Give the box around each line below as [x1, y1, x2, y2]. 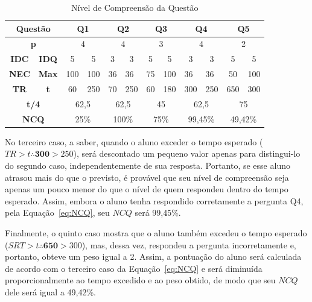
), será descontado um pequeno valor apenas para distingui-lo [73, 147, 301, 160]
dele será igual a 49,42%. [5, 285, 96, 298]
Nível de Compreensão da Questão [71, 1, 199, 13]
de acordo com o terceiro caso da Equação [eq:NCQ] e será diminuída [5, 262, 263, 274]
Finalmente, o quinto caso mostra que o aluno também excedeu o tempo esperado [5, 226, 307, 239]
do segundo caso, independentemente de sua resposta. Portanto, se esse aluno [5, 159, 290, 171]
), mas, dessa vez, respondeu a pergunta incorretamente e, [81, 238, 296, 251]
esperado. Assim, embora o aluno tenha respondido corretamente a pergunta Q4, [5, 194, 304, 207]
